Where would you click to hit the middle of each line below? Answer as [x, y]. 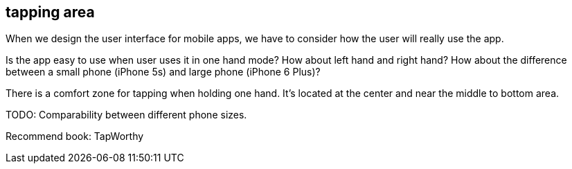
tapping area [50, 12]
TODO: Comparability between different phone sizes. [126, 115]
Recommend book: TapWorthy [75, 136]
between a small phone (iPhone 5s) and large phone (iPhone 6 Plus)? [163, 72]
